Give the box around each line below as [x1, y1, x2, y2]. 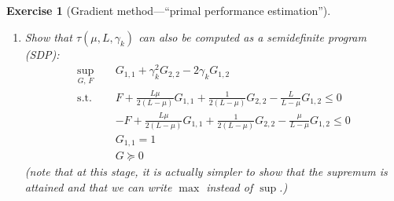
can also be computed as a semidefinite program [138, 28, 366, 45]
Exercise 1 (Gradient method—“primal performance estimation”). [6, 2, 331, 18]
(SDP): [24, 46, 60, 62]
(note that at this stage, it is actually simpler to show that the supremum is [24, 163, 388, 180]
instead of [206, 178, 253, 195]
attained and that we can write [24, 178, 172, 195]
